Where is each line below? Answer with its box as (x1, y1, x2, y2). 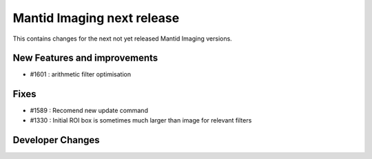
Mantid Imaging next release (12, 10, 180, 25)
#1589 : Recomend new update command (30, 107, 148, 115)
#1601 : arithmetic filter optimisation (30, 70, 131, 78)
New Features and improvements (12, 52, 158, 64)
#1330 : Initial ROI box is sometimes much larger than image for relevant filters (30, 116, 252, 124)
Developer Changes (12, 134, 100, 146)
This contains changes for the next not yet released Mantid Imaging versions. (12, 34, 232, 43)
